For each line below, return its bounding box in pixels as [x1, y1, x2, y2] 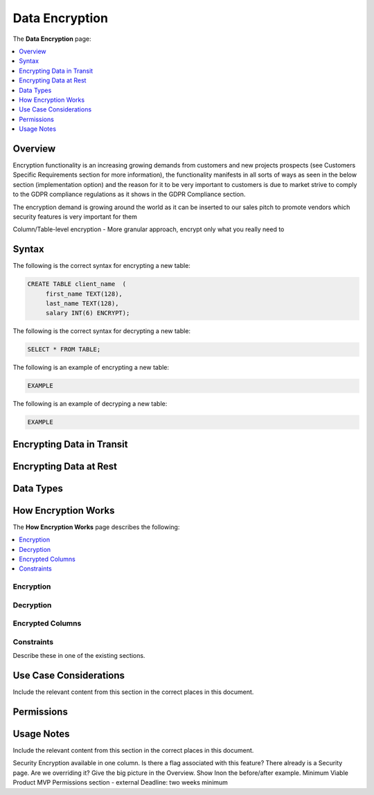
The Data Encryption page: [12, 35, 91, 43]
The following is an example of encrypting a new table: [12, 364, 170, 372]
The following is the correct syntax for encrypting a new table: [12, 262, 190, 270]
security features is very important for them [12, 212, 138, 221]
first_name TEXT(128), [45, 289, 123, 298]
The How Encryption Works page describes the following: [12, 523, 180, 531]
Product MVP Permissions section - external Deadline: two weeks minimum [12, 778, 229, 787]
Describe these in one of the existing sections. [12, 652, 145, 660]
